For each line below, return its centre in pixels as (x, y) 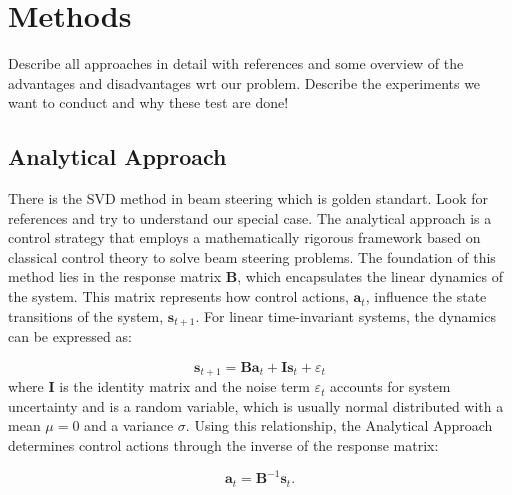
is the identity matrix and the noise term (184, 386)
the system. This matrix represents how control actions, (178, 296)
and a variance (129, 425)
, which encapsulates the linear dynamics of (370, 276)
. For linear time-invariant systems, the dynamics (345, 315)
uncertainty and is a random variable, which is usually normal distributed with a (256, 405)
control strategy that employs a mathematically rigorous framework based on (244, 237)
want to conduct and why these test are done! (148, 102)
